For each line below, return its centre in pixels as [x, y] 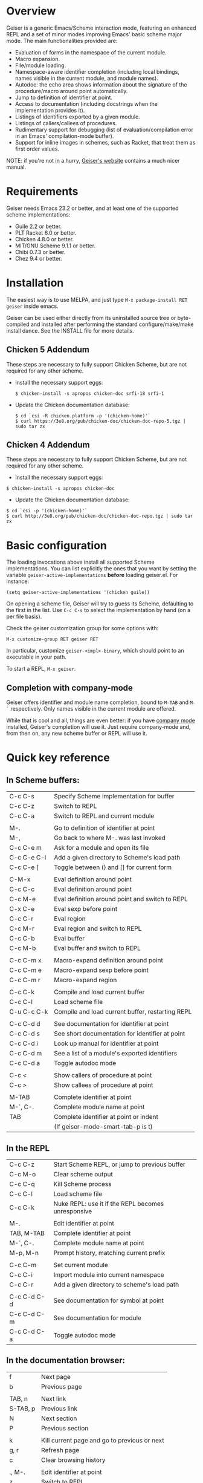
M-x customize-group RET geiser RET [52, 639]
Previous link [59, 1409]
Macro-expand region [85, 980]
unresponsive [73, 1211]
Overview [31, 11]
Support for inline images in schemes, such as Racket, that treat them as [105, 142]
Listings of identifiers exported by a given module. [77, 117]
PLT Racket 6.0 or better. [46, 233]
